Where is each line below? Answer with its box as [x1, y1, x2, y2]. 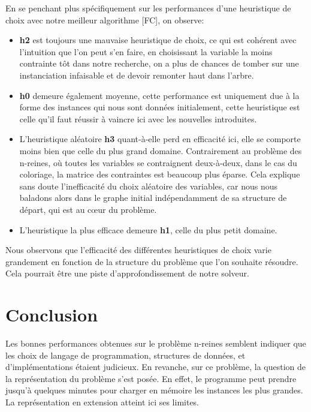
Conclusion [5, 302, 98, 327]
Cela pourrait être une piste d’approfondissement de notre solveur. [5, 267, 249, 279]
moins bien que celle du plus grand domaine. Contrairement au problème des [19, 144, 302, 157]
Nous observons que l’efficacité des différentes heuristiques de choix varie [5, 243, 271, 256]
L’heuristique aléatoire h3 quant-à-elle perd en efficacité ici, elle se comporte [19, 133, 301, 145]
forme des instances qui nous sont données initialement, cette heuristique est [19, 101, 300, 113]
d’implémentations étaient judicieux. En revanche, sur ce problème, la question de [5, 360, 306, 373]
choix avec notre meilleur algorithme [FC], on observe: [5, 13, 204, 26]
